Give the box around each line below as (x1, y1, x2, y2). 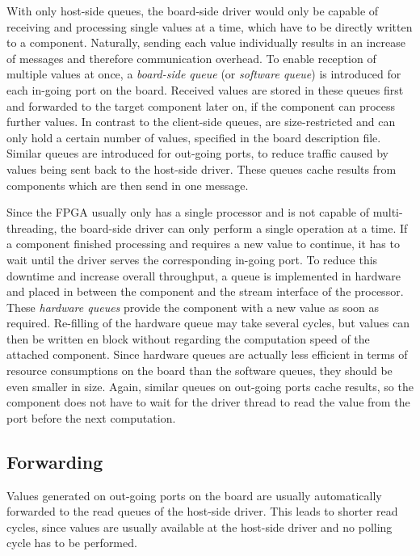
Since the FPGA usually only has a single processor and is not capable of (6, 204, 370, 221)
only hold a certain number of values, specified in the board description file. (6, 128, 381, 145)
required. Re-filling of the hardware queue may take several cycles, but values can (6, 314, 410, 331)
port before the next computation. (6, 409, 176, 426)
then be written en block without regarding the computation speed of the (6, 330, 370, 347)
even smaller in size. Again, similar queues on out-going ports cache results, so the (6, 377, 414, 394)
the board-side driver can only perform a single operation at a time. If (60, 219, 408, 236)
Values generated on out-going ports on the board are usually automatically (6, 486, 382, 503)
